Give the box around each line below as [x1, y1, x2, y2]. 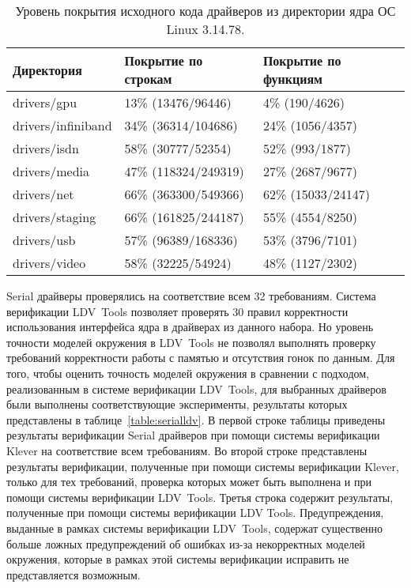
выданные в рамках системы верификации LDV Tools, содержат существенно [6, 519, 383, 536]
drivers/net [13, 185, 74, 203]
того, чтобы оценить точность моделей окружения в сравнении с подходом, [6, 364, 370, 381]
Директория [13, 60, 82, 79]
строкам [124, 70, 172, 88]
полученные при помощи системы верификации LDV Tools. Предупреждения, [6, 504, 384, 521]
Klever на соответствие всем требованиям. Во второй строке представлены [6, 442, 368, 458]
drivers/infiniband [13, 116, 112, 134]
